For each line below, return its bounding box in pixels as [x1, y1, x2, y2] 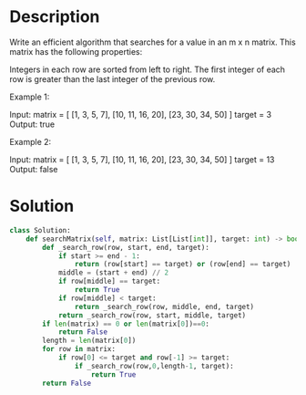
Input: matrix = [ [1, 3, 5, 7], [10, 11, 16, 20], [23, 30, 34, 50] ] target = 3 [9, 109, 271, 120]
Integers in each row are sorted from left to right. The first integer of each [9, 64, 285, 75]
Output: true [9, 119, 56, 130]
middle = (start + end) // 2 [57, 268, 169, 277]
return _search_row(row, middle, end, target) [74, 302, 255, 311]
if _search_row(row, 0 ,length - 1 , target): [74, 361, 234, 370]
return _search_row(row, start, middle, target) [57, 310, 247, 320]
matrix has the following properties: [9, 46, 143, 57]
